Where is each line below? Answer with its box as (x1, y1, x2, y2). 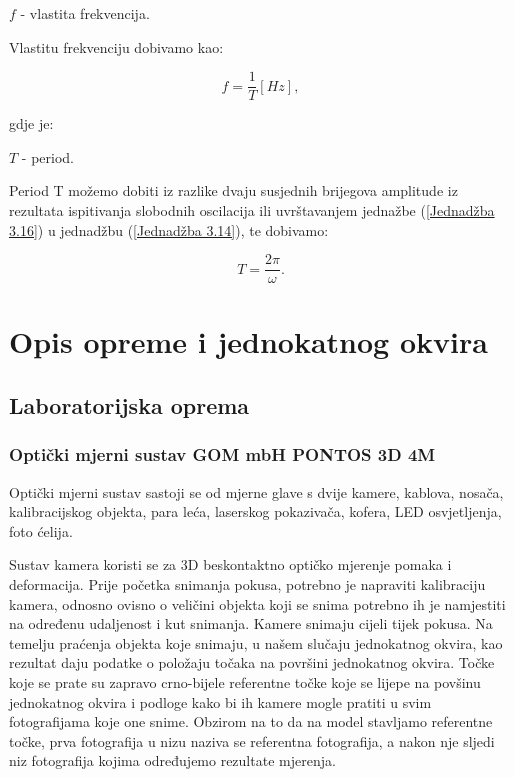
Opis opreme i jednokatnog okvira (9, 321, 488, 362)
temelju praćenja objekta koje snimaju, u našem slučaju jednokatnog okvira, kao (9, 632, 503, 653)
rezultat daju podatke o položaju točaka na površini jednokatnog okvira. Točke (9, 652, 495, 673)
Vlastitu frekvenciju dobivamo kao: (9, 36, 224, 57)
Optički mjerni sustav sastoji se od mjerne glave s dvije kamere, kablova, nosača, (9, 481, 504, 502)
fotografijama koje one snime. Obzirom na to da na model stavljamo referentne (9, 711, 493, 732)
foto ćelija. (9, 520, 73, 541)
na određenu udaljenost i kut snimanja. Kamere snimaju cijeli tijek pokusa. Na (9, 613, 493, 634)
